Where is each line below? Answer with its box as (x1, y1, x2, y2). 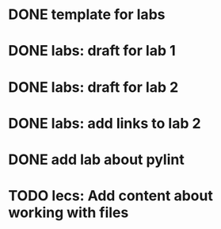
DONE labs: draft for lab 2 (8, 78, 179, 96)
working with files (8, 204, 129, 222)
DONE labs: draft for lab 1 (8, 42, 176, 60)
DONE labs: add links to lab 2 (8, 114, 201, 132)
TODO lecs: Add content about (8, 187, 214, 205)
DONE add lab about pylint (8, 151, 185, 168)
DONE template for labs (8, 6, 166, 24)
